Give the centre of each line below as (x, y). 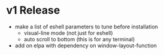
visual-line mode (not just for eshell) (68, 33)
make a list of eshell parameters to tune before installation (86, 27)
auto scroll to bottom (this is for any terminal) (79, 39)
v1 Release (33, 10)
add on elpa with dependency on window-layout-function (86, 46)
